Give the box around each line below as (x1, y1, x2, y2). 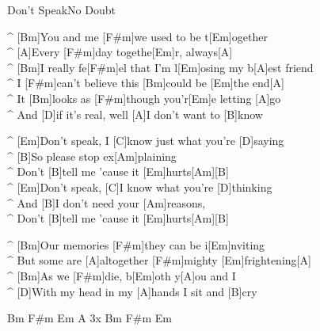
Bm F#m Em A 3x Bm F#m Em (7, 310, 172, 326)
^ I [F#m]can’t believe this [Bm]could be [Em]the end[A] (7, 74, 284, 91)
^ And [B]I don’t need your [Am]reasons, (7, 194, 206, 211)
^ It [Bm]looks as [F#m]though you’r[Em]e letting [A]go (7, 89, 281, 106)
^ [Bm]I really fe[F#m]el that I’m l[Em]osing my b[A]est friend (7, 59, 314, 75)
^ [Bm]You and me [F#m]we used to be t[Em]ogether (7, 28, 268, 44)
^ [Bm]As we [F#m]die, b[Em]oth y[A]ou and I (7, 267, 236, 283)
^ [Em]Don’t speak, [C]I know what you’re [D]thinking (7, 178, 272, 195)
